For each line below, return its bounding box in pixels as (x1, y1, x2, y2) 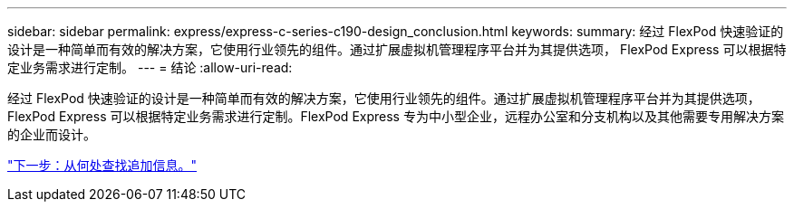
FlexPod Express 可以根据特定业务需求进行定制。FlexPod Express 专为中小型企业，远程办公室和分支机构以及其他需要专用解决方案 (7, 109, 784, 124)
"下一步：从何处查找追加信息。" (7, 157, 198, 173)
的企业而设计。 (7, 127, 96, 142)
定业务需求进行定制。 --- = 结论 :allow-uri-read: (7, 60, 293, 75)
